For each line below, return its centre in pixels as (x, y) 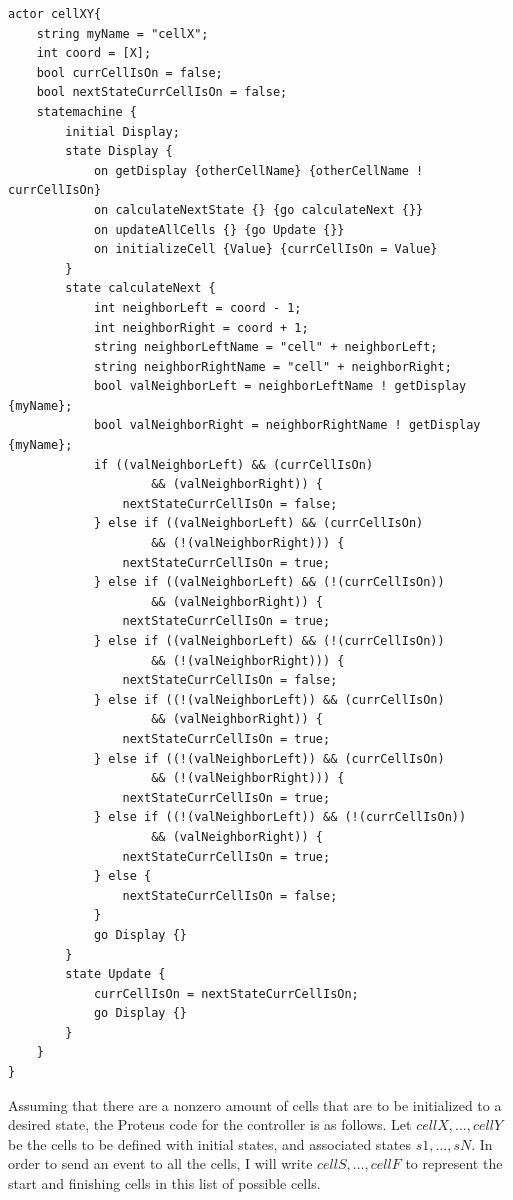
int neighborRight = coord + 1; (201, 327)
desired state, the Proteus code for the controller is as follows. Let (210, 1124)
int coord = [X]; (94, 53)
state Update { (115, 974)
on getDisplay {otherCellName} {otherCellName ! (258, 170)
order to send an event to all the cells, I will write (160, 1163)
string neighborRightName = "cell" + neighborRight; (272, 366)
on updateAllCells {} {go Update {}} (219, 229)
